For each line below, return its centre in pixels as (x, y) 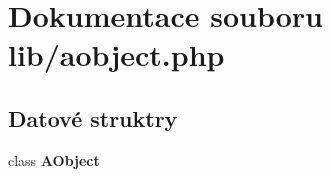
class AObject (54, 159)
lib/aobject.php (116, 54)
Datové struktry (93, 117)
